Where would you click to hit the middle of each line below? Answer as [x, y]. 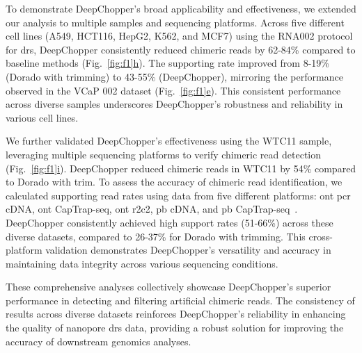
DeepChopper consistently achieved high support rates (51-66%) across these [170, 222]
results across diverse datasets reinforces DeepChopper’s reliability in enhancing [176, 314]
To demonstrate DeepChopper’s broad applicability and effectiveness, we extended [181, 8]
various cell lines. [42, 117]
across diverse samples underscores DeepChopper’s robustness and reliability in [174, 104]
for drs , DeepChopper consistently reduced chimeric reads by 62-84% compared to [181, 49]
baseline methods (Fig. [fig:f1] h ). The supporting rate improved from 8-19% [167, 63]
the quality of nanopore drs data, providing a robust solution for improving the [175, 328]
